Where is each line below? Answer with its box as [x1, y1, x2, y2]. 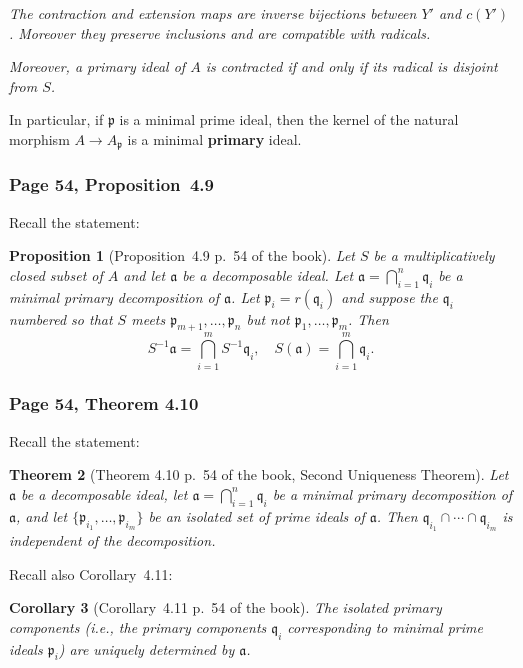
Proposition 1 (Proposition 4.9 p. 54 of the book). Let [9, 245, 355, 266]
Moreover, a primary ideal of [9, 56, 186, 77]
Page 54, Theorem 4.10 [9, 391, 199, 416]
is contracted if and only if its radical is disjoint [205, 56, 498, 77]
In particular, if [9, 109, 104, 130]
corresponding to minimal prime [287, 616, 483, 637]
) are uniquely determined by [58, 638, 235, 659]
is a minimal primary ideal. [127, 128, 302, 149]
